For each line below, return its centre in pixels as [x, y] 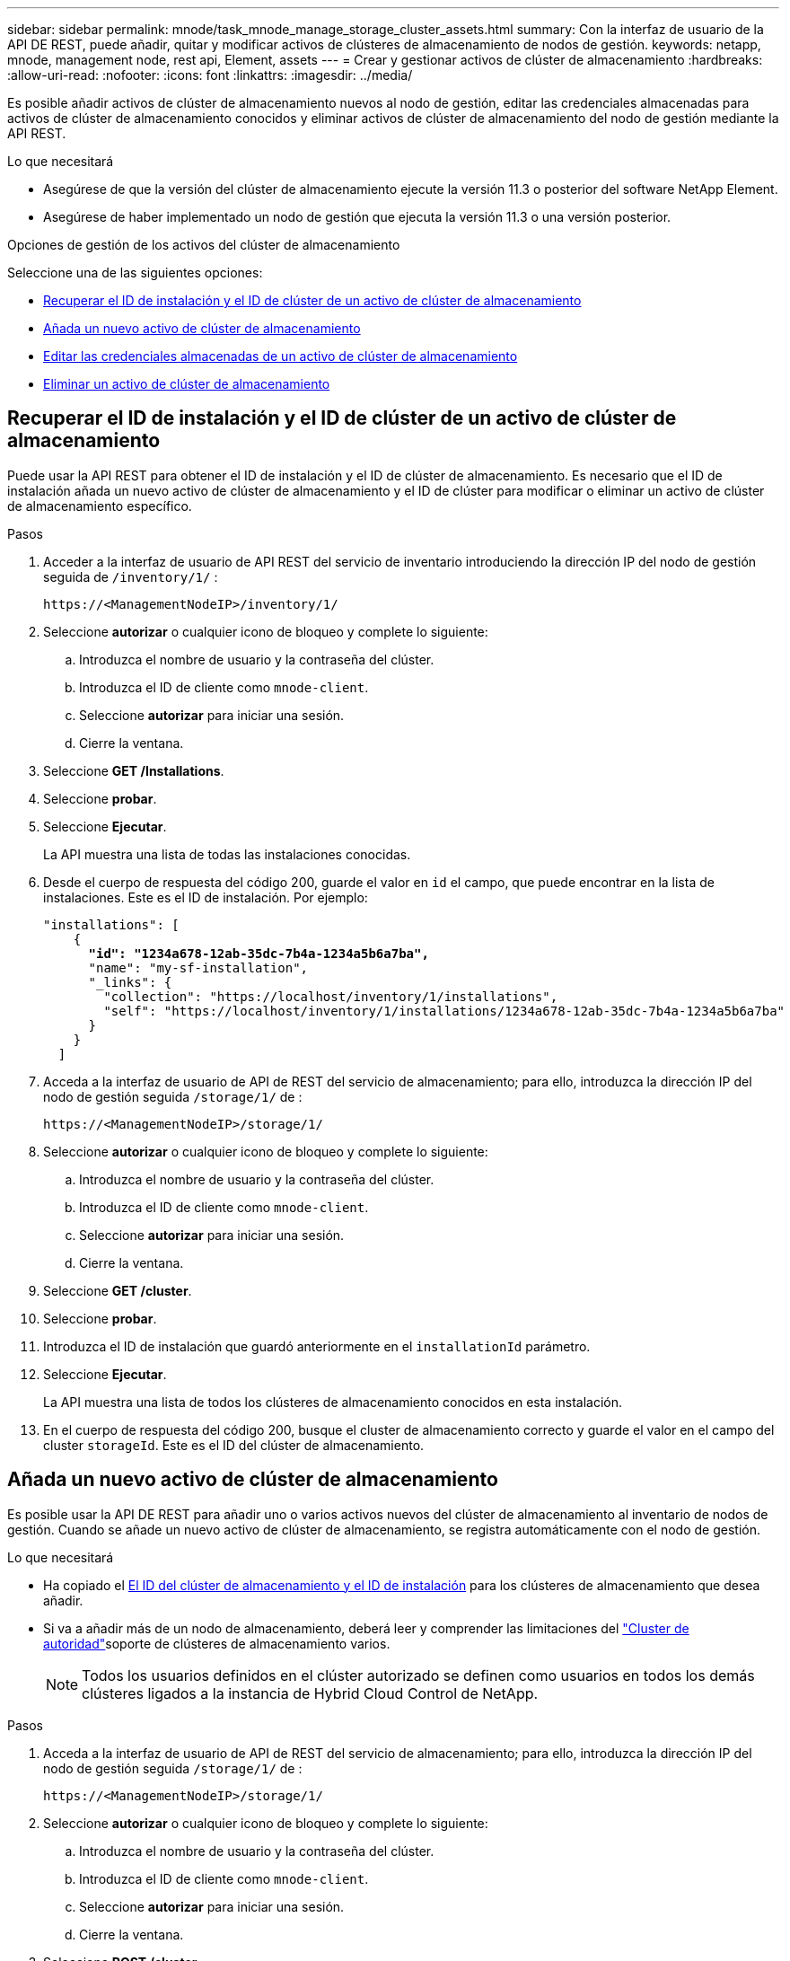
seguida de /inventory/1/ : [131, 576]
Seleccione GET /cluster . [118, 1290]
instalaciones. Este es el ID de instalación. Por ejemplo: [206, 897]
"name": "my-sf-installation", [198, 967]
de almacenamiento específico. [100, 506]
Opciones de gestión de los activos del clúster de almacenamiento [204, 245]
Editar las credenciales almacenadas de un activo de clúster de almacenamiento [281, 356]
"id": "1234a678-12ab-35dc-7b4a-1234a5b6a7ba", [259, 953]
